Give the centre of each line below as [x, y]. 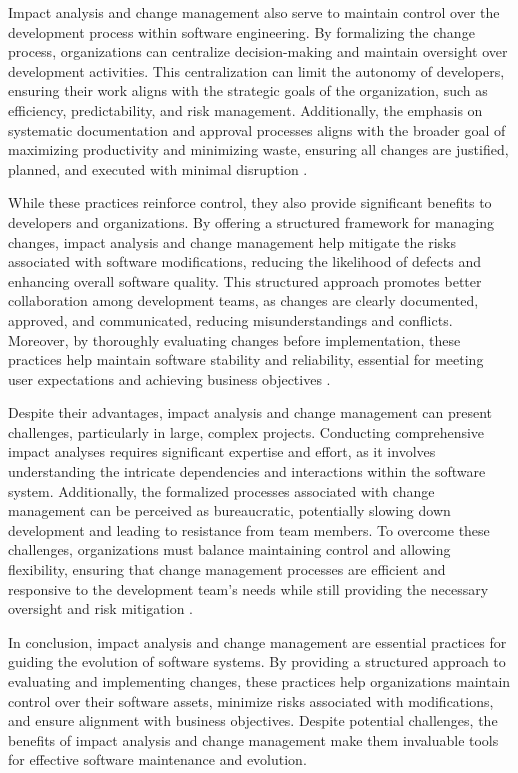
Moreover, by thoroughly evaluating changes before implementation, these [234, 339]
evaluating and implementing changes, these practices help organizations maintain [259, 681]
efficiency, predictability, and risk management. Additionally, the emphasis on [245, 109]
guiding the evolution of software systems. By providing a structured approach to [257, 661]
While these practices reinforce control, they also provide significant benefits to [250, 202]
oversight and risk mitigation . [100, 608]
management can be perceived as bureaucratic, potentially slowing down [229, 510]
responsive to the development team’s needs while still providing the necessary [248, 588]
